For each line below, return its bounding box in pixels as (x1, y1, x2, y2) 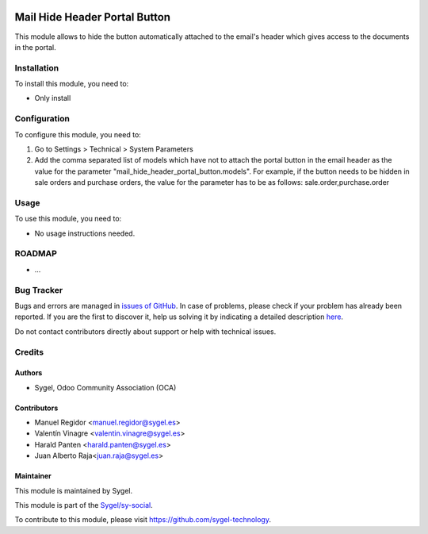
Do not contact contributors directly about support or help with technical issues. (14, 326, 277, 336)
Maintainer (14, 471, 52, 481)
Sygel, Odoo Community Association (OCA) (34, 382, 177, 392)
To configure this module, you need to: (14, 129, 142, 139)
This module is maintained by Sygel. (14, 486, 133, 495)
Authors (14, 368, 43, 378)
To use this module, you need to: (14, 214, 122, 224)
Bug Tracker (14, 284, 63, 295)
